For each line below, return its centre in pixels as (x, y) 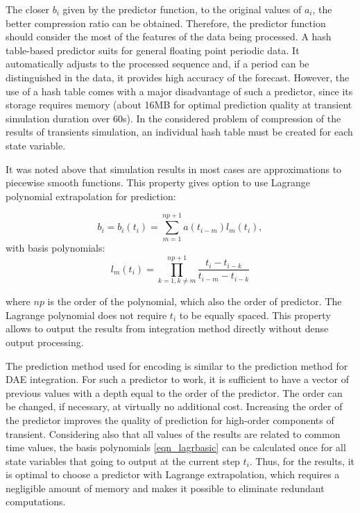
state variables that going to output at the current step (123, 461)
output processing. (45, 342)
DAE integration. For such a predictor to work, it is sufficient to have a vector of (177, 379)
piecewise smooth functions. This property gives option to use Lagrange (158, 182)
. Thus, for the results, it (302, 461)
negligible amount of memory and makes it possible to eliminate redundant (165, 488)
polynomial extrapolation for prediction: (91, 196)
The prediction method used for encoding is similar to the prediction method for (177, 365)
